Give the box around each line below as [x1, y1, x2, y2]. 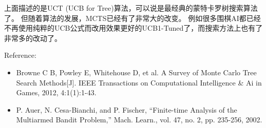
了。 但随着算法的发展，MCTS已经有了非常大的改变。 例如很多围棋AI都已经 [4, 12, 261, 23]
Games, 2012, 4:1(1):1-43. [16, 87, 97, 98]
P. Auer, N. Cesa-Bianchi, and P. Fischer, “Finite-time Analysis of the [16, 104, 237, 115]
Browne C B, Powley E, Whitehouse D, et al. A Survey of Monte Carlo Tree [16, 67, 257, 77]
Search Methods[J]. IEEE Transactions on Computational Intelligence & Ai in [16, 77, 262, 88]
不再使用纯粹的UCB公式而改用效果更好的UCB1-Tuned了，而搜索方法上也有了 [4, 23, 263, 33]
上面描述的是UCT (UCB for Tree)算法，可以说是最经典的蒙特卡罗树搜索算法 [4, 3, 258, 13]
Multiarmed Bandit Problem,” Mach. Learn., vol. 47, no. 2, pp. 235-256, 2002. [16, 114, 262, 125]
